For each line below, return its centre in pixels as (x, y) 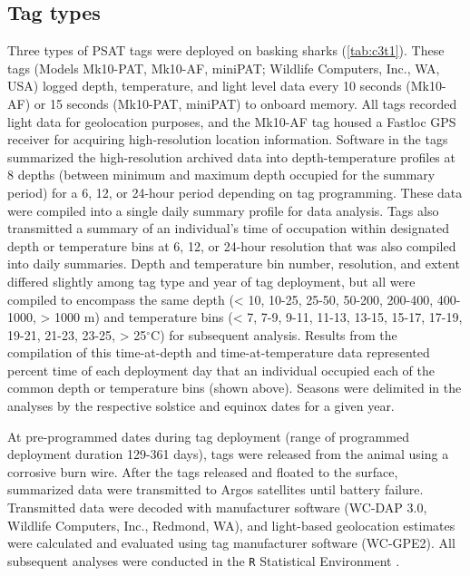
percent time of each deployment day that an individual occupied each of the (221, 370)
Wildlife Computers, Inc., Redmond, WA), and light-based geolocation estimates (231, 525)
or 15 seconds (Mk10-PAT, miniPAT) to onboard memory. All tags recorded (245, 103)
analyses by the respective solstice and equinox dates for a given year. (201, 406)
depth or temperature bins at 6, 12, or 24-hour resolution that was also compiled (232, 245)
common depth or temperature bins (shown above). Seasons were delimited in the (235, 388)
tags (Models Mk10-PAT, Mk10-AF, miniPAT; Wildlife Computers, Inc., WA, (224, 68)
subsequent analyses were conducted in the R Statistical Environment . (204, 560)
